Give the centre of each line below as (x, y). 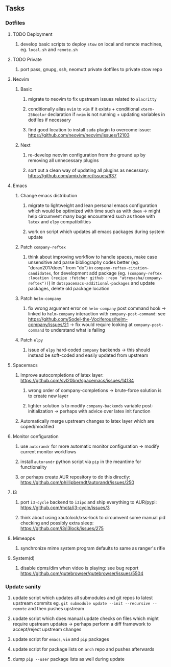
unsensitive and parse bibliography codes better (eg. (83, 262)
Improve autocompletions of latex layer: (62, 375)
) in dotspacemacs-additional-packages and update (102, 283)
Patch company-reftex (43, 247)
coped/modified (37, 426)
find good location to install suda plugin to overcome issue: (90, 129)
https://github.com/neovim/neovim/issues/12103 (79, 135)
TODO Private (27, 59)
